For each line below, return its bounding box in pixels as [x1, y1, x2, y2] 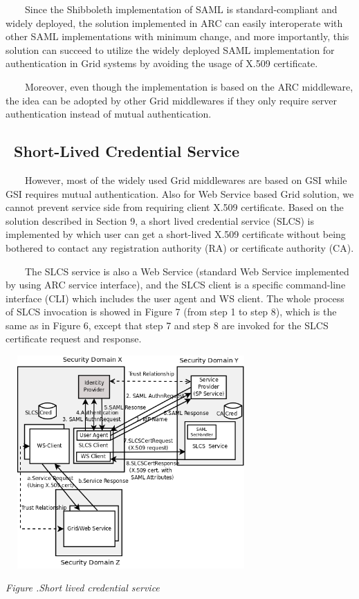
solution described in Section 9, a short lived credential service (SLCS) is [6, 213, 315, 228]
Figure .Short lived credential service [6, 580, 160, 595]
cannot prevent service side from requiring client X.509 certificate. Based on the [6, 200, 344, 214]
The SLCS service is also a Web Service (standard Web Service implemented [24, 264, 349, 278]
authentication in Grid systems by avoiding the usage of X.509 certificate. [6, 56, 318, 71]
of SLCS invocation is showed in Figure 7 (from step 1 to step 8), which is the [6, 304, 337, 319]
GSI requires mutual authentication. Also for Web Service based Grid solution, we [6, 186, 354, 201]
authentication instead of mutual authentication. [6, 107, 212, 121]
